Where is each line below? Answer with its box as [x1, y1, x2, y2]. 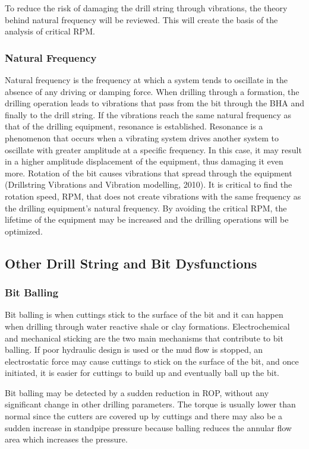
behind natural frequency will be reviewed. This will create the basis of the [5, 13, 278, 26]
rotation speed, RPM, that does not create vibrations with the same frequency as [5, 189, 301, 202]
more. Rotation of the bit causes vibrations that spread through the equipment [5, 166, 292, 179]
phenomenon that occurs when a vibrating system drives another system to [5, 131, 279, 144]
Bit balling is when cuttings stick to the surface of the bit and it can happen [5, 308, 283, 321]
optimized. [5, 224, 43, 237]
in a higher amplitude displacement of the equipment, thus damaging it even [5, 155, 283, 167]
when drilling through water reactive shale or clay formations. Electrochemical [5, 320, 290, 332]
